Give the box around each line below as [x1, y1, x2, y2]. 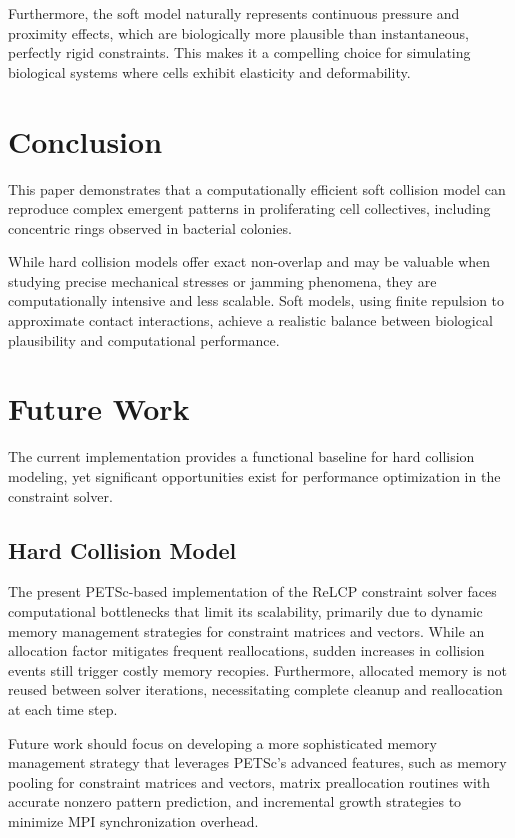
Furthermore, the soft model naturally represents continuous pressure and [8, 3, 460, 23]
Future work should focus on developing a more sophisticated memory [8, 732, 437, 753]
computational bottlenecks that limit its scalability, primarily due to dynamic [8, 600, 483, 621]
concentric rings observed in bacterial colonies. [8, 217, 292, 238]
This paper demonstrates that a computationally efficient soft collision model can [8, 178, 506, 199]
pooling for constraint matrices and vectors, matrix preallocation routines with [8, 771, 491, 792]
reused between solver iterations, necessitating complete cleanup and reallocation [8, 679, 503, 700]
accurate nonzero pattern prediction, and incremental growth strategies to [8, 791, 462, 812]
